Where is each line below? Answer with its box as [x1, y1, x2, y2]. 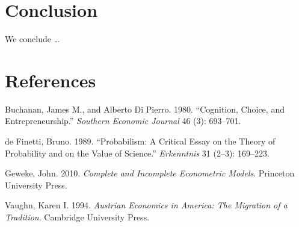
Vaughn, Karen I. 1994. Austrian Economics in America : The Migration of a [5, 199, 288, 211]
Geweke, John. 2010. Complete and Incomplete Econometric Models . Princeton [5, 167, 295, 179]
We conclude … [5, 33, 60, 45]
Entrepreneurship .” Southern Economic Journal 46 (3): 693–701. [5, 114, 241, 127]
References [5, 67, 96, 92]
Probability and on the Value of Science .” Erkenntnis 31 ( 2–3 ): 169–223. [5, 146, 270, 159]
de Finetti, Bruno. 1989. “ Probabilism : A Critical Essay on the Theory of [5, 135, 276, 148]
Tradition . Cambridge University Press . [5, 211, 150, 223]
